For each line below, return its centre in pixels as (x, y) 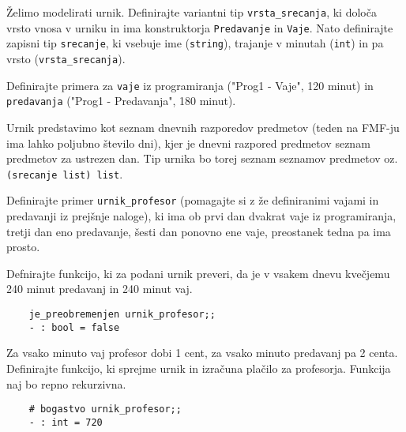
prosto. (23, 247)
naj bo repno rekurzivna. (66, 383)
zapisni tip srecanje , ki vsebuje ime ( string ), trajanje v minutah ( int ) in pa (195, 43)
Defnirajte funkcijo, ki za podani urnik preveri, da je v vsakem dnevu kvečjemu (198, 273)
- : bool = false (74, 327)
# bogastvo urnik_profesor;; (105, 409)
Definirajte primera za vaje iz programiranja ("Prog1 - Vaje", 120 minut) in (190, 85)
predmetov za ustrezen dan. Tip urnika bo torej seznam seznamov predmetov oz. (202, 158)
